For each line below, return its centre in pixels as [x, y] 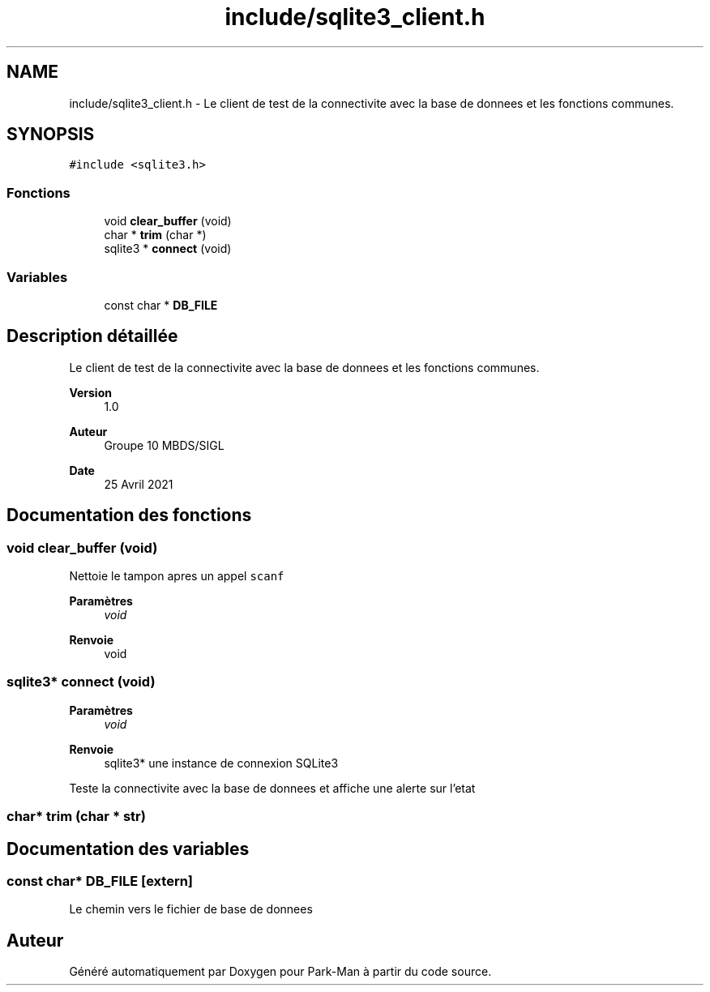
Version [90, 392]
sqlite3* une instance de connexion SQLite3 [221, 763]
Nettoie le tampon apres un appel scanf [177, 576]
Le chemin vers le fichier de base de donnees [191, 909]
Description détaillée [92, 336]
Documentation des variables [128, 849]
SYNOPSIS [51, 135]
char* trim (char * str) [76, 817]
